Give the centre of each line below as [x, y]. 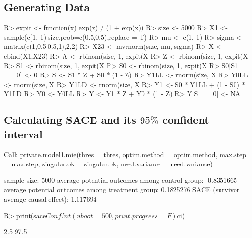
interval [23, 134]
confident [186, 120]
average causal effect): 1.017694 [50, 199]
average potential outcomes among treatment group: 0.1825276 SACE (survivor [122, 189]
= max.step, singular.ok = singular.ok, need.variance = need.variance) [108, 164]
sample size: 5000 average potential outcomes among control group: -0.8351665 [120, 180]
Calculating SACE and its [70, 120]
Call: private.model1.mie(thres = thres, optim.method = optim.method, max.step [125, 154]
